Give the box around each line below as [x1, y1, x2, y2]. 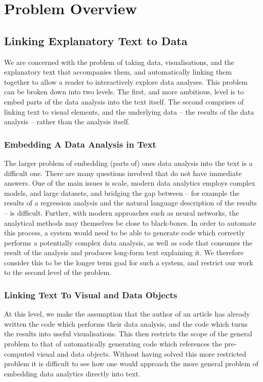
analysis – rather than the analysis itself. [4, 116, 130, 127]
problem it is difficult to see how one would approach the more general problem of [4, 358, 258, 369]
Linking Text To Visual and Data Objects [4, 289, 178, 301]
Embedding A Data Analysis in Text [4, 137, 156, 150]
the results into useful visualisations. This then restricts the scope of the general [4, 328, 252, 339]
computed [4, 348, 34, 359]
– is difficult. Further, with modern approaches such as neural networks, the [4, 207, 239, 218]
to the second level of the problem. [4, 267, 112, 277]
